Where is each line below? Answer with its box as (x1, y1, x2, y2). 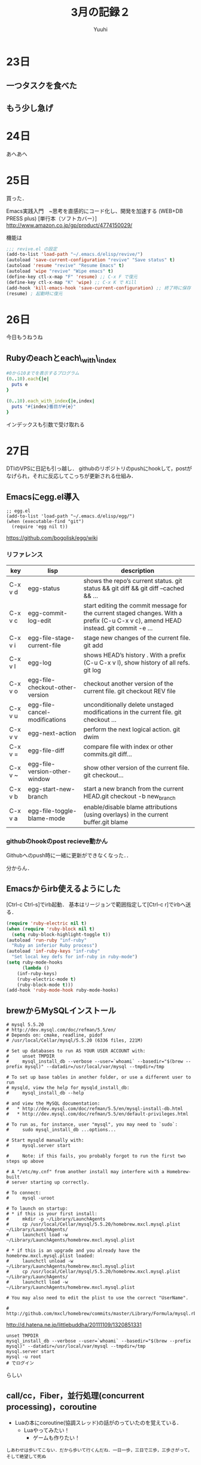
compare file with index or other (83, 742, 173, 751)
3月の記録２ (71, 5, 130, 19)
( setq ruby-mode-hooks (6, 959, 63, 965)
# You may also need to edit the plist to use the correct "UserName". (6, 1295, 188, 1301)
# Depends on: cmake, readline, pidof (6, 1032, 103, 1039)
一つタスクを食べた (6, 80, 77, 91)
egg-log (28, 658, 52, 666)
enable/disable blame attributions (83, 803, 178, 811)
